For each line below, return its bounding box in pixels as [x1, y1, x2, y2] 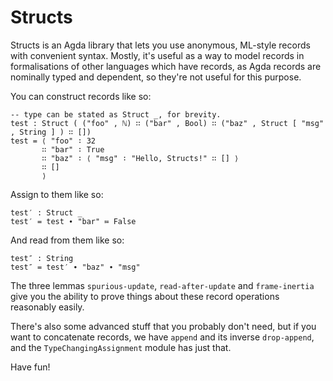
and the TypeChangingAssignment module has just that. [10, 341, 232, 353]
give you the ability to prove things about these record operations [10, 290, 280, 302]
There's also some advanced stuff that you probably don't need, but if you [10, 320, 317, 332]
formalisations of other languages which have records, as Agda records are [10, 60, 322, 72]
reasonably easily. [10, 301, 85, 313]
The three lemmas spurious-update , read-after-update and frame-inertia [10, 279, 315, 291]
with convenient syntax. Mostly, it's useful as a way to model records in [10, 49, 305, 61]
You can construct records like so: [10, 90, 152, 102]
